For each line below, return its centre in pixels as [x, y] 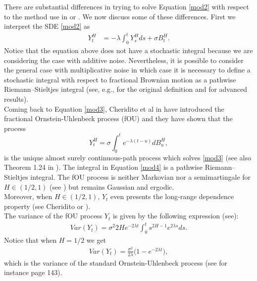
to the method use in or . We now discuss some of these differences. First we [120, 16]
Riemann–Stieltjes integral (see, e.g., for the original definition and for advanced [126, 89]
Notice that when [30, 240]
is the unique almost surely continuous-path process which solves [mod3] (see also [128, 157]
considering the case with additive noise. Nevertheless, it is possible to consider [124, 60]
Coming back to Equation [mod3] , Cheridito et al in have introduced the [114, 108]
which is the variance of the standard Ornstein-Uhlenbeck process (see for [116, 262]
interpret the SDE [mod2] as [47, 26]
